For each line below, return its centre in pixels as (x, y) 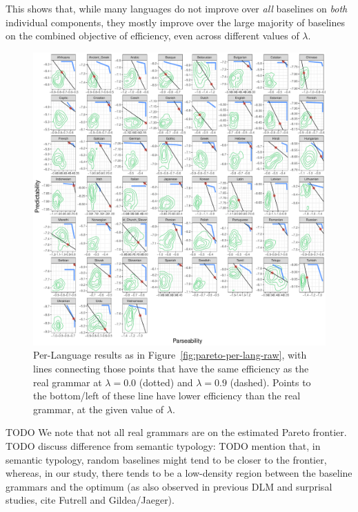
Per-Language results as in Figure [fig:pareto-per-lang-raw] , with (170, 355)
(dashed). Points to (270, 382)
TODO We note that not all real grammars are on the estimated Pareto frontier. (176, 432)
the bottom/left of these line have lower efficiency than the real (167, 396)
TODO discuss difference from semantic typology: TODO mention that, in (163, 445)
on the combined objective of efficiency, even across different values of (152, 36)
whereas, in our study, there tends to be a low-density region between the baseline (179, 473)
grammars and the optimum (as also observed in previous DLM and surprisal (169, 486)
